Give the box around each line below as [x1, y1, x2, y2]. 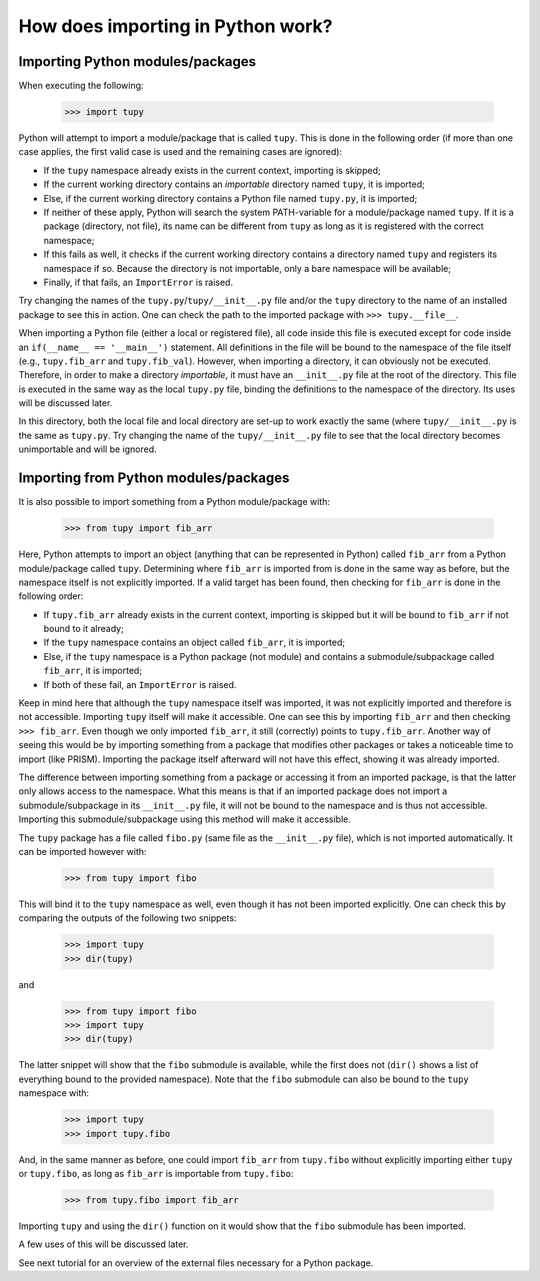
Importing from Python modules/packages [18, 470, 290, 487]
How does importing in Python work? [18, 15, 333, 37]
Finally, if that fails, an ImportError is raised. [43, 276, 234, 288]
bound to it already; [43, 623, 124, 635]
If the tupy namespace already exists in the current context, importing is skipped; [43, 164, 381, 176]
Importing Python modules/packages [18, 53, 257, 70]
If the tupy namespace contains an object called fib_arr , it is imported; [43, 636, 345, 649]
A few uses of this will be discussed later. [18, 1238, 189, 1250]
